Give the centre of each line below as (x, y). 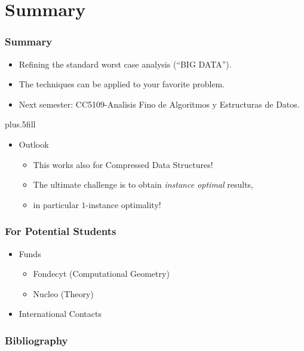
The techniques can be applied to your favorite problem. (122, 84)
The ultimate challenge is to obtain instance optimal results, (143, 184)
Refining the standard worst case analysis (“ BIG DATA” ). (125, 64)
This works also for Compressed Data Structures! (123, 164)
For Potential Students (61, 231)
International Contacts (60, 314)
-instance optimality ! (123, 204)
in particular (56, 204)
